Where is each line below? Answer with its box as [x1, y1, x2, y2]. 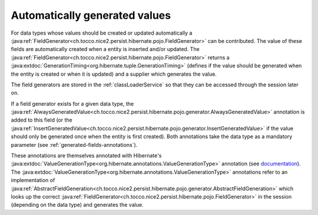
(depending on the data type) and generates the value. [11, 201, 144, 209]
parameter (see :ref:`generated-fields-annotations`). [11, 141, 138, 148]
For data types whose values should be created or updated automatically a [11, 29, 193, 36]
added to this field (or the [11, 116, 73, 123]
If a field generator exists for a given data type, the [11, 100, 134, 107]
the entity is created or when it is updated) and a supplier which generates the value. [11, 70, 217, 78]
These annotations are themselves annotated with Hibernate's [11, 152, 162, 159]
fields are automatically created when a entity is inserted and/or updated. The [11, 46, 200, 53]
